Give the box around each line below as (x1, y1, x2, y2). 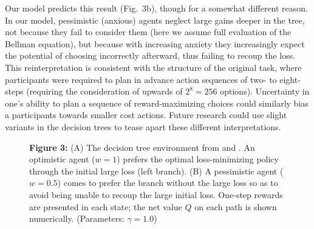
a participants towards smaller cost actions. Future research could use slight (5, 108, 287, 121)
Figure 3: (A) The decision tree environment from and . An (29, 141, 255, 153)
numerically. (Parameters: (29, 212, 125, 225)
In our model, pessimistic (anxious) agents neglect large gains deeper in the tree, (5, 13, 305, 26)
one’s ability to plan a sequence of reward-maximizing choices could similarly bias (5, 96, 309, 109)
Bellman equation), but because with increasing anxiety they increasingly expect (5, 37, 305, 50)
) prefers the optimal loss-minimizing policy (117, 153, 279, 165)
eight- (279, 73, 301, 85)
